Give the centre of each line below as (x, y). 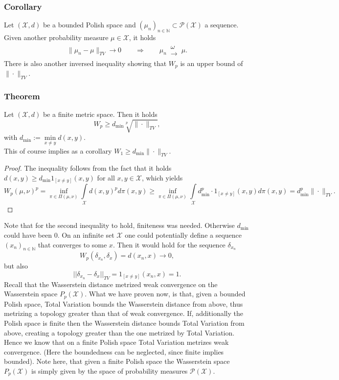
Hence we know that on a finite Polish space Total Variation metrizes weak (116, 342)
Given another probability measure (56, 37)
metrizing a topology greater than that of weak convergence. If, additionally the (124, 313)
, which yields (162, 177)
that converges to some (72, 244)
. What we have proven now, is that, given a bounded (165, 294)
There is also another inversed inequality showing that (85, 63)
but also (16, 266)
